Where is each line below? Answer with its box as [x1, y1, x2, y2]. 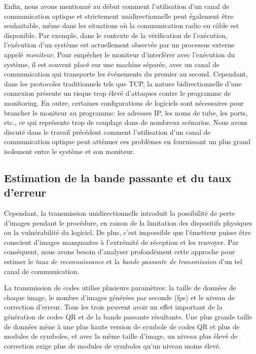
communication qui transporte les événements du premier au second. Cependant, [4, 69, 248, 79]
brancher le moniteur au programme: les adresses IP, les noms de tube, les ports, [4, 107, 248, 118]
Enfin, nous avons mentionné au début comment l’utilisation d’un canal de [4, 1, 229, 11]
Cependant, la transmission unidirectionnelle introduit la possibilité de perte [4, 208, 235, 218]
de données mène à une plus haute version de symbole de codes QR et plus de [4, 321, 240, 331]
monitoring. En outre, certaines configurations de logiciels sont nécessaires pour [4, 97, 244, 108]
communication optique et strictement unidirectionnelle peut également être [4, 10, 233, 21]
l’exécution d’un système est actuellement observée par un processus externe [4, 39, 234, 50]
